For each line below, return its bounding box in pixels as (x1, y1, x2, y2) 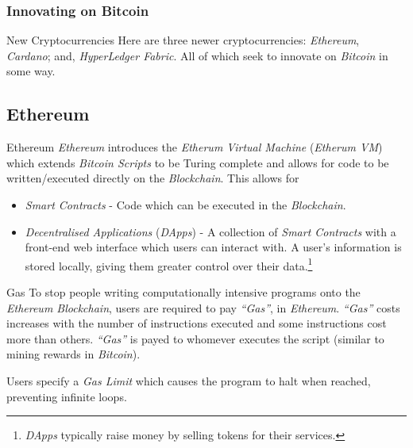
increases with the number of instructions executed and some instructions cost (6, 315, 387, 331)
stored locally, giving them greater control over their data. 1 (25, 255, 313, 274)
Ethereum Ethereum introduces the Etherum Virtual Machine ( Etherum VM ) (6, 139, 383, 155)
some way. (6, 63, 56, 79)
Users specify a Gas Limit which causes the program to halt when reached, (6, 372, 371, 389)
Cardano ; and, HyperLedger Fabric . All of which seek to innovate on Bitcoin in (6, 47, 388, 63)
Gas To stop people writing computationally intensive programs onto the (6, 284, 361, 301)
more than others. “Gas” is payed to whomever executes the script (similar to (6, 330, 384, 347)
